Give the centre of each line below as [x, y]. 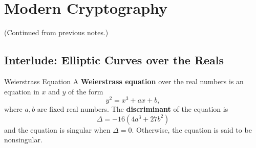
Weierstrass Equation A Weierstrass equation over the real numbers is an [124, 81]
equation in [22, 91]
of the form [86, 91]
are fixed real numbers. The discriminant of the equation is [133, 109]
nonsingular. [23, 140]
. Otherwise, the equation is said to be [192, 129]
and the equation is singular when [57, 129]
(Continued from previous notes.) [56, 32]
